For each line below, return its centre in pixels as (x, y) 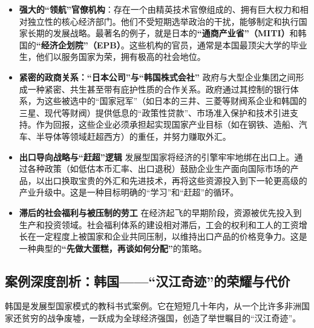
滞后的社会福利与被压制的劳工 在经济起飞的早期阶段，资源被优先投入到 (160, 212)
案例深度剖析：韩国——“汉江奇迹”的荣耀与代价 (148, 280)
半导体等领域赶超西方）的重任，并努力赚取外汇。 (133, 136)
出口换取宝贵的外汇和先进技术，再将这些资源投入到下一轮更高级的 (176, 180)
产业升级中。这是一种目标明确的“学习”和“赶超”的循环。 (129, 192)
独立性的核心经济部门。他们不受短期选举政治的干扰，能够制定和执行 (163, 21)
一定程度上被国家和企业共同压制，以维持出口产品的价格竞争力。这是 (172, 236)
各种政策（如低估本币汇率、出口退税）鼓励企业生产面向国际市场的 (159, 169)
